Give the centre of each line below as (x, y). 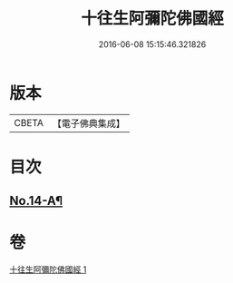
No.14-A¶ (36, 201)
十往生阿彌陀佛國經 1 (48, 269)
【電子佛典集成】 (88, 123)
